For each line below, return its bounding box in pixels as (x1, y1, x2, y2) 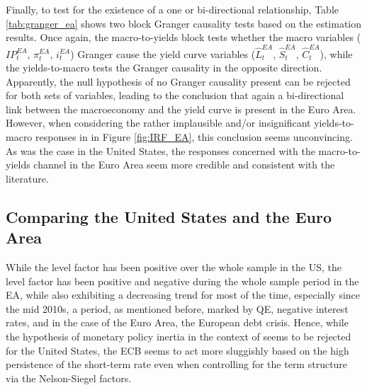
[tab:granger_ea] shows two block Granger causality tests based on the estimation (6, 16, 362, 30)
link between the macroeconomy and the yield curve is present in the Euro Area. (6, 101, 356, 116)
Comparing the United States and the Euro (6, 205, 332, 227)
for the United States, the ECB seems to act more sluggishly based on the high (6, 343, 349, 357)
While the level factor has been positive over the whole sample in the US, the (6, 260, 341, 275)
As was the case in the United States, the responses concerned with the (6, 143, 315, 158)
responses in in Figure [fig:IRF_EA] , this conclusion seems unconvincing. (35, 130, 353, 144)
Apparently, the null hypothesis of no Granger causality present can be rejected (6, 74, 351, 88)
